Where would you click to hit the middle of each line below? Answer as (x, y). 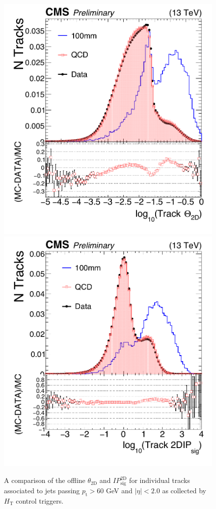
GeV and (119, 490)
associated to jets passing (42, 490)
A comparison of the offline (45, 480)
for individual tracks (160, 480)
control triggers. (40, 500)
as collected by (184, 490)
